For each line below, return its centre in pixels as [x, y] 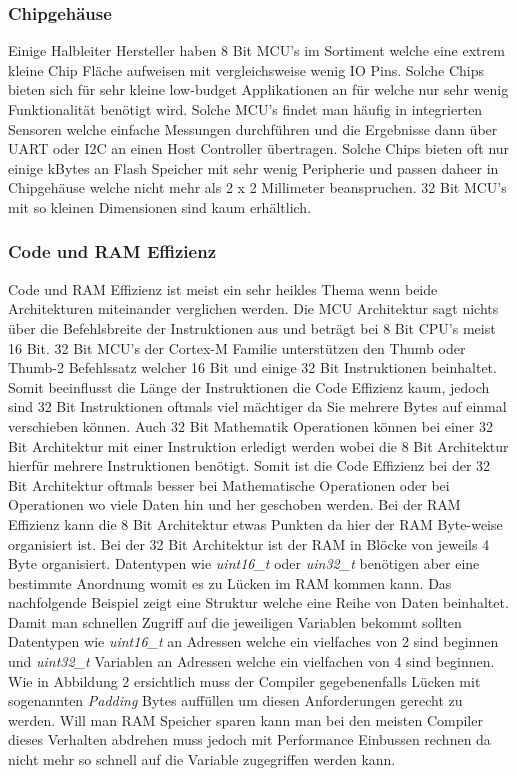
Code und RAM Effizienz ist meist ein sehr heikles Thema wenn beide [223, 288]
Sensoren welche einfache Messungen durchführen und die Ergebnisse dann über [253, 128]
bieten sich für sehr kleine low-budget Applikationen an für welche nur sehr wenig [258, 89]
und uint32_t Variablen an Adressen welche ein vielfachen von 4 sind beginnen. [251, 661]
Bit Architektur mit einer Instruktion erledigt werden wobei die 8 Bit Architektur [258, 445]
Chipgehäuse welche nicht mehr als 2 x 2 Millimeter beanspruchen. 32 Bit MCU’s [257, 187]
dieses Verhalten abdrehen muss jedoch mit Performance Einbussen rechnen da [249, 739]
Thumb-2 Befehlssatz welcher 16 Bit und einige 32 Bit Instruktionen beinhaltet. [252, 367]
